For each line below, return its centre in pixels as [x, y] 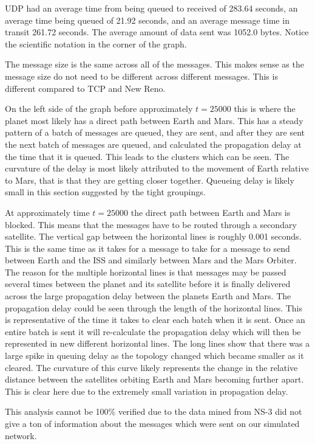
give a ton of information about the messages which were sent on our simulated [152, 423]
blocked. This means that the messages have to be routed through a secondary [151, 224]
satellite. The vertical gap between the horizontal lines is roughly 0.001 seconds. [153, 236]
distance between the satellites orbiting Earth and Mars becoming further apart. [154, 379]
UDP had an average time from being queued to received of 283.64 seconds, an [151, 8]
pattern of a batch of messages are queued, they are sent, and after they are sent [155, 132]
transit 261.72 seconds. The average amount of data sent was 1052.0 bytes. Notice [157, 32]
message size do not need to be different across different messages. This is [141, 76]
